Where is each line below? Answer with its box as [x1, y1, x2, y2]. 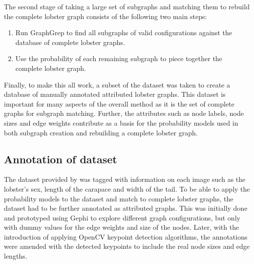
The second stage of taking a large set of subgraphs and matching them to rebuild [4, 1, 250, 11]
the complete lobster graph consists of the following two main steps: [4, 11, 207, 21]
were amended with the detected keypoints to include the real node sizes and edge [4, 241, 250, 251]
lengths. [4, 251, 27, 261]
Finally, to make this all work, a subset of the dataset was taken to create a [4, 79, 230, 89]
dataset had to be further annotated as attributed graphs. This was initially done [4, 203, 248, 213]
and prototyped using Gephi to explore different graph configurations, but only [4, 212, 240, 222]
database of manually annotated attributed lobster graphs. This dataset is [4, 89, 226, 99]
